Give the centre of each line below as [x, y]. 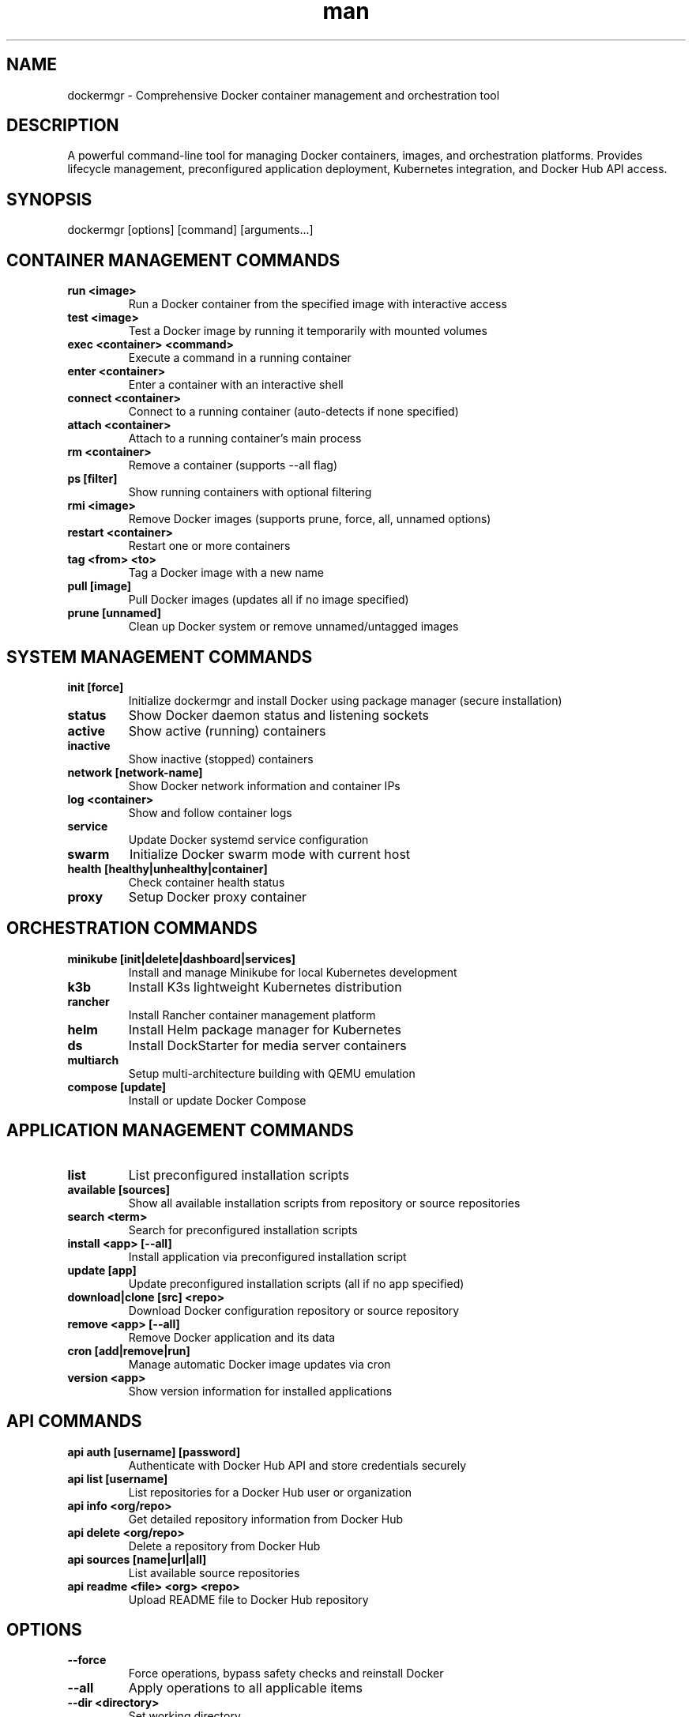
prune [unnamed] [115, 613]
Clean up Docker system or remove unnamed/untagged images [293, 627]
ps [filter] [92, 479]
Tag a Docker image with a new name [226, 573]
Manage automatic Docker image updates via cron [259, 1364]
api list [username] [118, 1478]
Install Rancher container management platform [252, 1015]
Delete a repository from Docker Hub [224, 1546]
